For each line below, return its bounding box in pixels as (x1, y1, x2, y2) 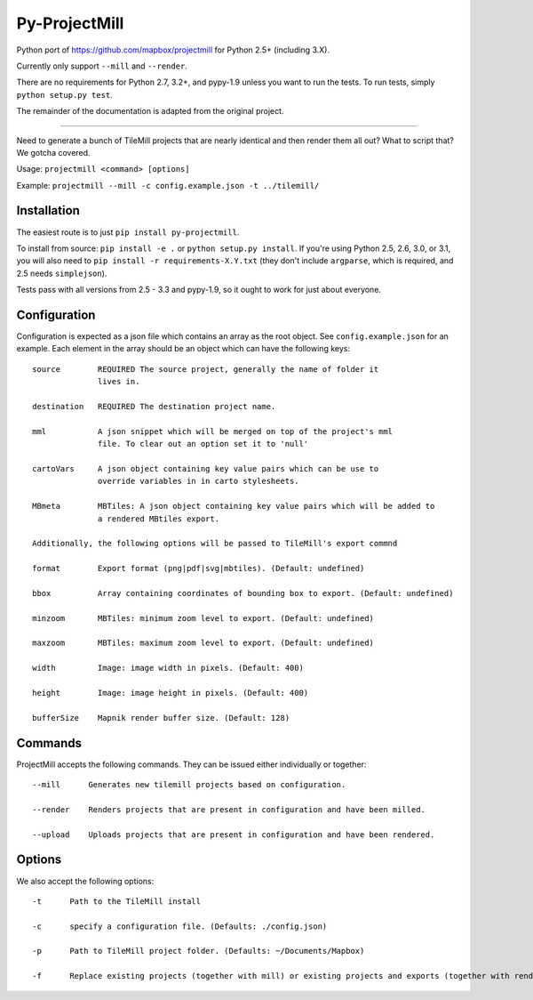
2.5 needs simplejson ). (16, 268, 107, 278)
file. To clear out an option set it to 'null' (98, 439, 309, 449)
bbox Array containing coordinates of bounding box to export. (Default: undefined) (32, 588, 454, 598)
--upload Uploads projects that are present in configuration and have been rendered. (32, 829, 435, 840)
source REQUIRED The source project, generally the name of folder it (32, 364, 379, 374)
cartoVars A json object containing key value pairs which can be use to (32, 464, 379, 473)
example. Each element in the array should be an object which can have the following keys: (16, 343, 351, 354)
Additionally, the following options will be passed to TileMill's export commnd (32, 538, 398, 549)
